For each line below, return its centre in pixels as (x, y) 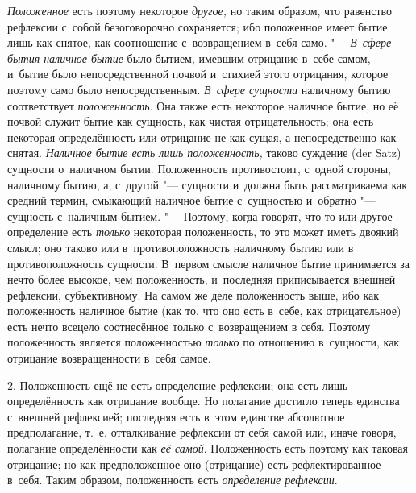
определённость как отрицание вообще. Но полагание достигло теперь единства (204, 401)
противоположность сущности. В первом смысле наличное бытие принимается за (209, 263)
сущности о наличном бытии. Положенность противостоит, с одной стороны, (200, 168)
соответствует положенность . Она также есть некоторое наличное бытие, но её (203, 105)
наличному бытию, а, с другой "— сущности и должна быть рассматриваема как (208, 184)
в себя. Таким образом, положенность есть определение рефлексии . (173, 480)
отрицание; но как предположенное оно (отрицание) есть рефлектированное (194, 464)
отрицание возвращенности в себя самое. (109, 358)
